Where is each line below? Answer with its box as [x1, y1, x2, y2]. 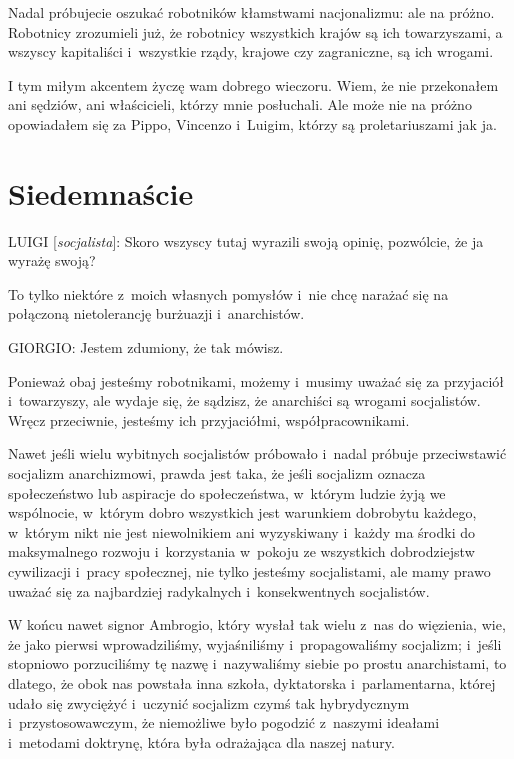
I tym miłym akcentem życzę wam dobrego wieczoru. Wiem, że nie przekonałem [8, 74, 499, 95]
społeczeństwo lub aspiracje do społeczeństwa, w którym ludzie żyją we [8, 482, 446, 503]
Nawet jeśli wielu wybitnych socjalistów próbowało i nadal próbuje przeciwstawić [8, 443, 507, 464]
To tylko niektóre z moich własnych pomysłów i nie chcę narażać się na [8, 283, 449, 304]
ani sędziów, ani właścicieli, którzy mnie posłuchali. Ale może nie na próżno [8, 94, 472, 115]
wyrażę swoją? [8, 250, 96, 271]
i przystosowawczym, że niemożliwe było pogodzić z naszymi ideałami [8, 712, 440, 733]
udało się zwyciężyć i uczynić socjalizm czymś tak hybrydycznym [8, 692, 410, 713]
